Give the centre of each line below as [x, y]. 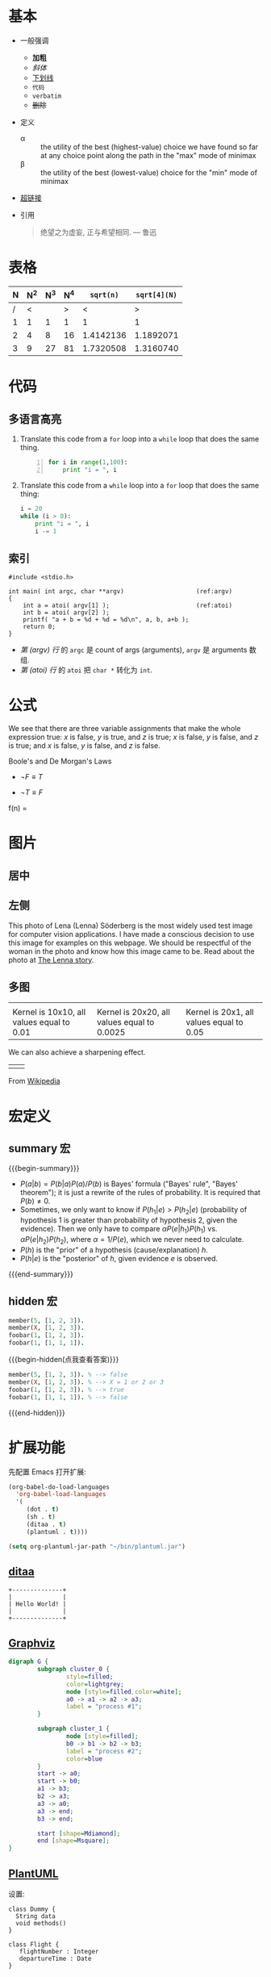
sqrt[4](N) [156, 295]
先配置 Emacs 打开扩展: [47, 1471]
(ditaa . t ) [46, 1524]
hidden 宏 [33, 1301]
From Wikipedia [34, 1081]
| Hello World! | [38, 1604]
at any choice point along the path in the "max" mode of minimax [148, 155]
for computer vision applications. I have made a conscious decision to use [131, 934]
